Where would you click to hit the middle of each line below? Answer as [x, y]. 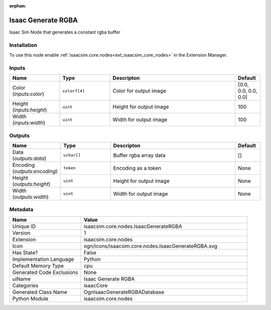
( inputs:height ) [30, 110]
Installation [23, 45]
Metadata [21, 209]
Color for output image [140, 91]
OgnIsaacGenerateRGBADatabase [124, 292]
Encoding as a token [137, 168]
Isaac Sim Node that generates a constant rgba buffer [65, 32]
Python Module [30, 298]
